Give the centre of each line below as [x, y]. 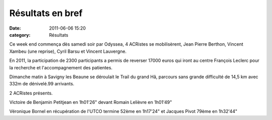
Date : [15, 28]
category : [20, 35]
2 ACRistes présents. [31, 93]
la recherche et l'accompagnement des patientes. [61, 67]
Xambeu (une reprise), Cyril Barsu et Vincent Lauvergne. [68, 51]
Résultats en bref [46, 13]
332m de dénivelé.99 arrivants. [42, 84]
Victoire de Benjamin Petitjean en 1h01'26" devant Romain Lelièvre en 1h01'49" [91, 102]
